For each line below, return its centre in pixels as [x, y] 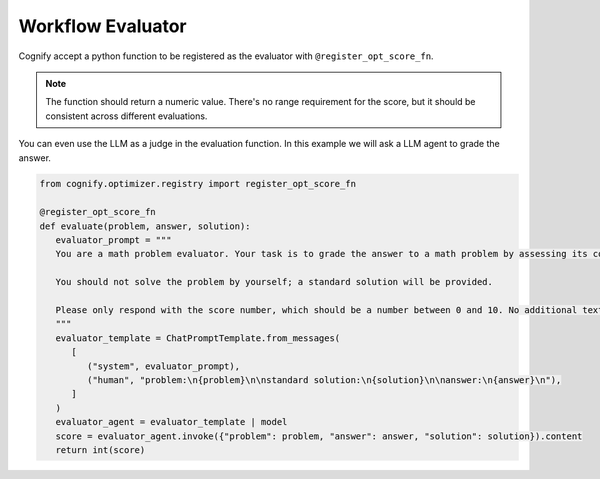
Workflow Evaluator [102, 26]
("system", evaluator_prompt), [163, 366]
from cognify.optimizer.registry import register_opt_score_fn [198, 184]
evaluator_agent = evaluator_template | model [171, 422]
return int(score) [100, 449]
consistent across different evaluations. [126, 116]
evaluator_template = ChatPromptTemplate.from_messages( [198, 338]
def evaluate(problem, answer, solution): [145, 226]
